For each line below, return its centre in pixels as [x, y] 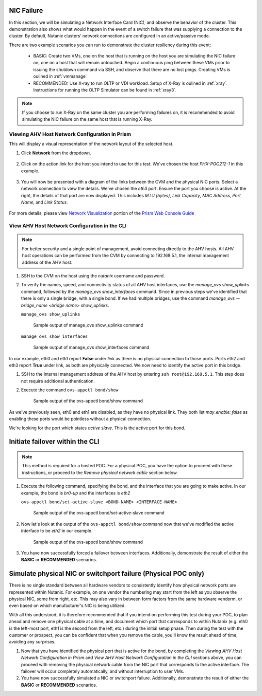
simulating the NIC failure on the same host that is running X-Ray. [87, 119]
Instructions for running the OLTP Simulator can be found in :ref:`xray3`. [105, 90]
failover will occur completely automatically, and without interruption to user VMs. [103, 671]
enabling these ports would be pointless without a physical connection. [80, 419]
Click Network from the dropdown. [56, 153]
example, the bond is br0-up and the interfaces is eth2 [76, 493]
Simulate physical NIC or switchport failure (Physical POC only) [107, 574]
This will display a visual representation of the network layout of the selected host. [91, 144]
